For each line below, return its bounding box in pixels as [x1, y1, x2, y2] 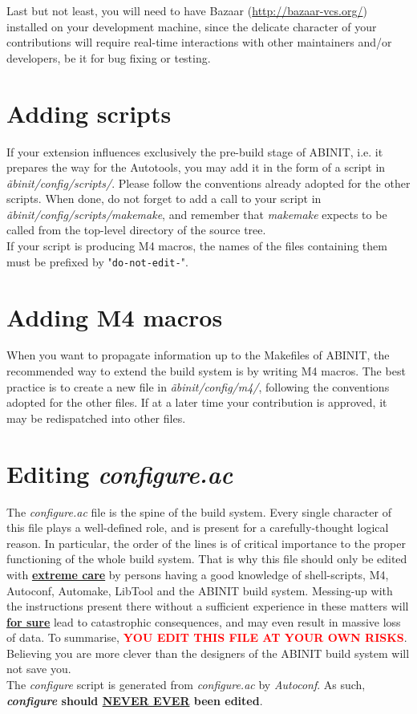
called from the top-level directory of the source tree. [6, 221, 266, 238]
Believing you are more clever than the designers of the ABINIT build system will [6, 644, 410, 661]
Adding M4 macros [6, 300, 223, 333]
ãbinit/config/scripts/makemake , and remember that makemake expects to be [6, 205, 387, 222]
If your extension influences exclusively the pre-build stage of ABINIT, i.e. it [6, 143, 383, 160]
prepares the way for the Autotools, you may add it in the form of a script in [6, 159, 386, 176]
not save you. [6, 660, 71, 677]
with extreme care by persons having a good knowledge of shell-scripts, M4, [6, 566, 389, 582]
